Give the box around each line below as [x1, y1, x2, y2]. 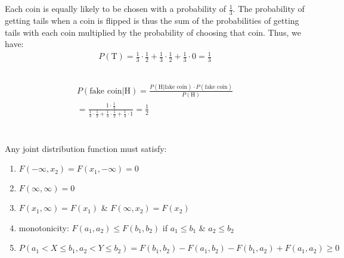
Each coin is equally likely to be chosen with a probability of [5, 2, 227, 15]
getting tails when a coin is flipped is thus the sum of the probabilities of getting [5, 14, 299, 27]
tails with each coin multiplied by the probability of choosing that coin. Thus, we [5, 26, 301, 38]
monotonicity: [18, 221, 69, 234]
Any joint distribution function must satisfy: [5, 142, 167, 154]
